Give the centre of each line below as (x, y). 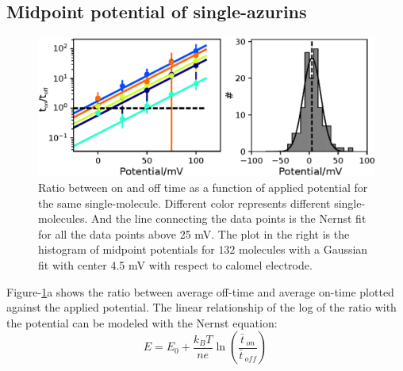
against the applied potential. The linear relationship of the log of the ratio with (201, 307)
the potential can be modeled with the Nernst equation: (142, 322)
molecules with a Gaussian (303, 249)
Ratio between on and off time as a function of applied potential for (203, 187)
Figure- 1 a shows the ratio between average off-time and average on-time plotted (200, 291)
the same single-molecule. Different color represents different (184, 203)
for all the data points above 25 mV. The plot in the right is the (194, 233)
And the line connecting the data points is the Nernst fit (228, 218)
